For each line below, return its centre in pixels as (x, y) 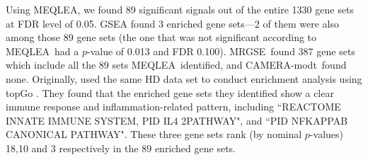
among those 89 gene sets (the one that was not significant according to (161, 37)
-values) (326, 134)
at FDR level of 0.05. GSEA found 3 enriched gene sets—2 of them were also (172, 23)
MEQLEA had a (42, 51)
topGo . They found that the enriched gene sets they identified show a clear (170, 92)
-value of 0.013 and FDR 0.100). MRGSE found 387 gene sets (221, 51)
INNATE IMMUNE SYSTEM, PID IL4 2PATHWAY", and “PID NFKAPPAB (177, 120)
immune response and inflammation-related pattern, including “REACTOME (173, 107)
